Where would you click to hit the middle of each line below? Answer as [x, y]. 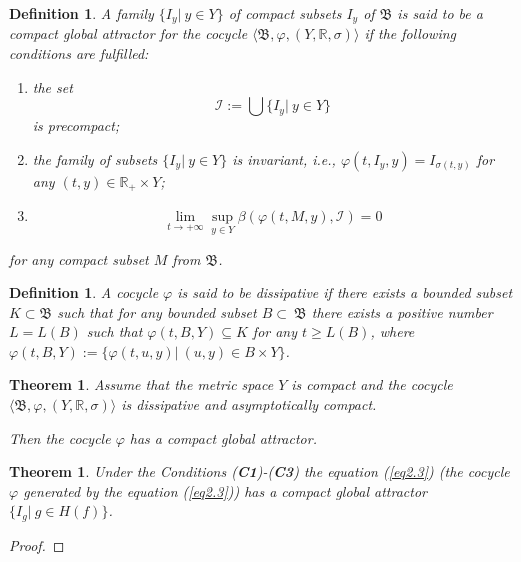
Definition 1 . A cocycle [84, 292]
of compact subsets [285, 13]
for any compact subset [79, 258]
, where [392, 331]
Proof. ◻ [37, 544]
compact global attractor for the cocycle [128, 33]
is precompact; [76, 125]
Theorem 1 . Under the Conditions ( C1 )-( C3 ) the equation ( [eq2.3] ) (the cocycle [259, 471]
